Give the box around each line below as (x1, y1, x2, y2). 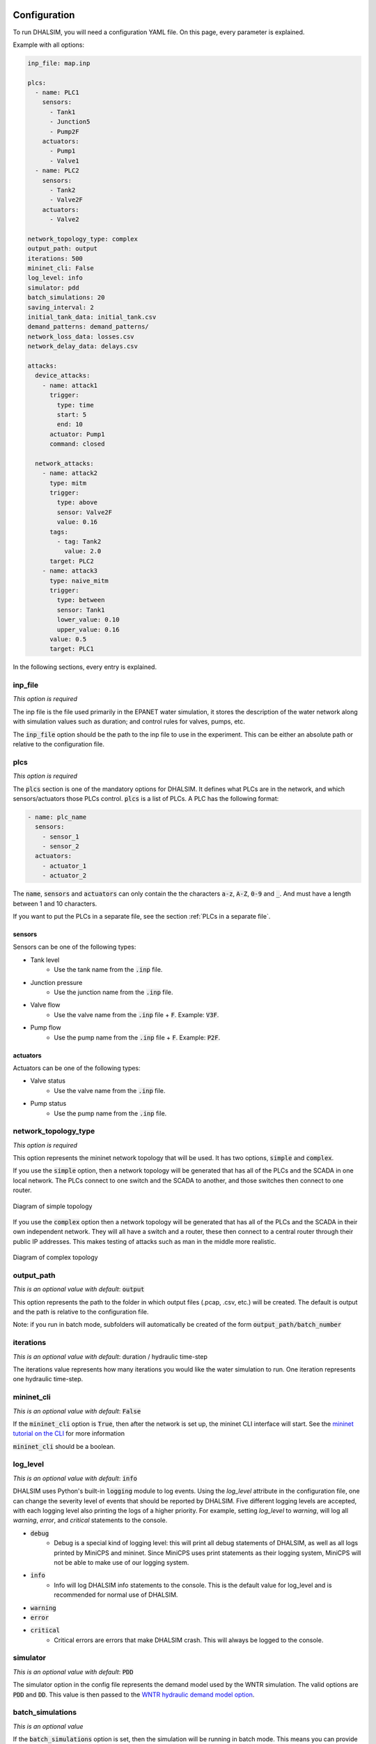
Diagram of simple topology (13, 1202, 93, 1210)
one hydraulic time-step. (13, 1375, 84, 1383)
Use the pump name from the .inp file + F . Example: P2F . (54, 1033, 221, 1042)
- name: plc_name (27, 813, 87, 821)
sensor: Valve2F (56, 508, 113, 516)
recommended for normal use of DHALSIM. (54, 1591, 178, 1599)
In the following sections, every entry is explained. (13, 663, 157, 671)
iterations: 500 (27, 255, 84, 262)
